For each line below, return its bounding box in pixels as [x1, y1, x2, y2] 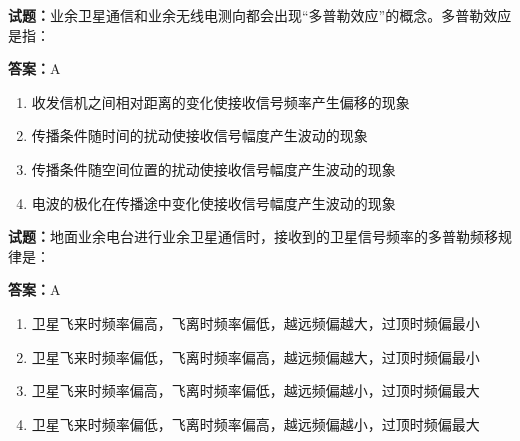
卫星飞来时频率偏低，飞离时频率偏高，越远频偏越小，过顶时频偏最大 [31, 413, 480, 434]
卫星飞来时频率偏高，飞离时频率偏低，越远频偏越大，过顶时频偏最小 [31, 312, 480, 333]
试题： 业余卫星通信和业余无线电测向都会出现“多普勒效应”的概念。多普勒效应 [8, 5, 512, 25]
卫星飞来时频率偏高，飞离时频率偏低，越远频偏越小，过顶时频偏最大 [31, 380, 480, 401]
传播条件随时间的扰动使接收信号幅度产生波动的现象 [31, 125, 368, 146]
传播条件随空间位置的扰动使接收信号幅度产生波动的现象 [31, 158, 396, 179]
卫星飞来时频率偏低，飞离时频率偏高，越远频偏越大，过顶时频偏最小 [31, 346, 480, 367]
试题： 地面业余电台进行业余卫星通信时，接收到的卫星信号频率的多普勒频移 [8, 226, 498, 247]
